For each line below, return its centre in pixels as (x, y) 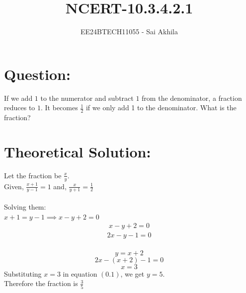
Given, (14, 186)
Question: (37, 74)
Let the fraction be (33, 175)
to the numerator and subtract (87, 98)
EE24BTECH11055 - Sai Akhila (129, 32)
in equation (80, 273)
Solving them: (25, 207)
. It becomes (59, 108)
